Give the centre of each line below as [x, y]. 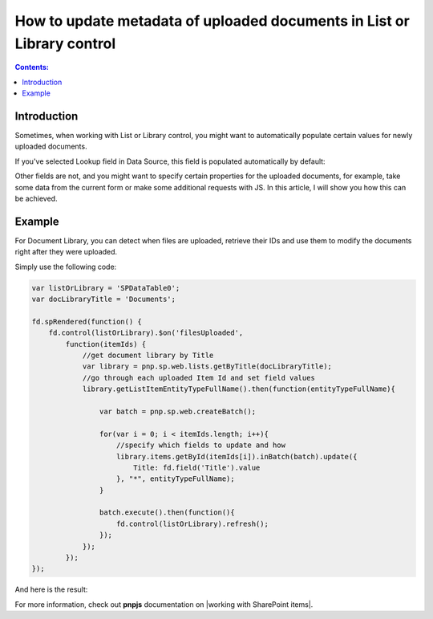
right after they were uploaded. [66, 252]
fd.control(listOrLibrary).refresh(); [192, 523]
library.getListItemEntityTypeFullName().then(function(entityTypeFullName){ [239, 389]
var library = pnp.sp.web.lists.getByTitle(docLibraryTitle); [207, 367]
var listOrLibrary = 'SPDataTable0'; [106, 288]
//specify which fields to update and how [201, 445]
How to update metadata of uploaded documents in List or [212, 21]
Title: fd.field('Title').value [196, 467]
